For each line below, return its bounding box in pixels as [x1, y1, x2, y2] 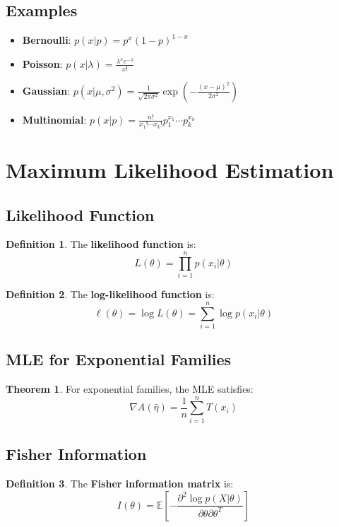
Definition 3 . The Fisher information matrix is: [6, 476, 234, 490]
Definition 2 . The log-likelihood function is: [6, 287, 215, 302]
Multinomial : [22, 112, 87, 126]
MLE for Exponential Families [6, 348, 232, 370]
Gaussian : [22, 83, 71, 97]
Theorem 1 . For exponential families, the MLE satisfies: [6, 381, 254, 396]
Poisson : [22, 56, 63, 71]
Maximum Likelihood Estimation [6, 155, 334, 184]
